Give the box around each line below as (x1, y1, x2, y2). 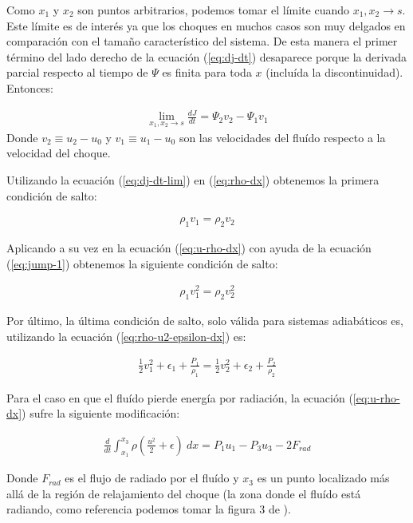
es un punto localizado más (257, 470, 390, 486)
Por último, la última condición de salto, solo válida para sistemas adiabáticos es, (6, 312, 403, 329)
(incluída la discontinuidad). (265, 64, 403, 81)
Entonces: (6, 79, 53, 96)
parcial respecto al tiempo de (6, 64, 148, 81)
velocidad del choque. (6, 145, 111, 161)
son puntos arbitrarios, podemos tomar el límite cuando (77, 2, 349, 18)
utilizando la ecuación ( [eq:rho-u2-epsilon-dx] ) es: (6, 327, 246, 344)
